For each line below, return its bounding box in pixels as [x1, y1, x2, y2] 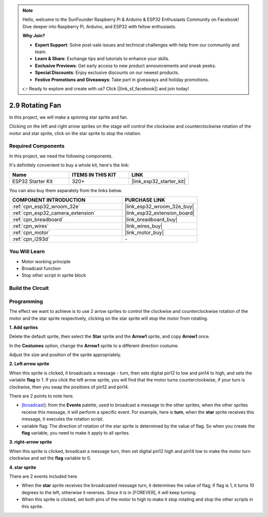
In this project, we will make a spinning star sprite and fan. [9, 114, 129, 120]
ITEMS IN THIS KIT [71, 171, 117, 178]
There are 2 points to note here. [9, 393, 74, 399]
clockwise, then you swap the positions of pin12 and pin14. [9, 384, 129, 390]
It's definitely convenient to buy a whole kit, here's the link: [9, 162, 130, 168]
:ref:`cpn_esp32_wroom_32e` [12, 203, 80, 210]
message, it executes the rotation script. [21, 416, 104, 422]
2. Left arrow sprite [9, 361, 50, 367]
